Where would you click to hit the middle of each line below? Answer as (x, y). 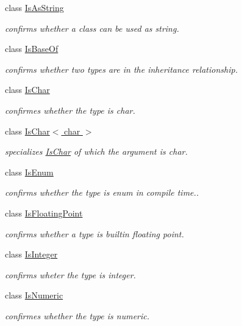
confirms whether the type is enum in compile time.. (102, 192)
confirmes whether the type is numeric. (77, 315)
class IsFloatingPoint (44, 213)
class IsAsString (34, 7)
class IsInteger (31, 254)
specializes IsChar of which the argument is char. (96, 151)
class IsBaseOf (32, 49)
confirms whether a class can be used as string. (92, 28)
